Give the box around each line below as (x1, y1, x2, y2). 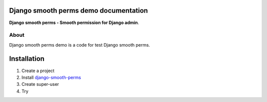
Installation (9, 54, 44, 63)
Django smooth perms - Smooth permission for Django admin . (9, 20, 139, 25)
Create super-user (21, 81, 59, 87)
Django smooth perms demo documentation (9, 6, 148, 15)
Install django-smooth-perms (21, 74, 81, 80)
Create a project (21, 68, 54, 74)
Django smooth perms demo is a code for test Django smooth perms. (9, 42, 150, 48)
